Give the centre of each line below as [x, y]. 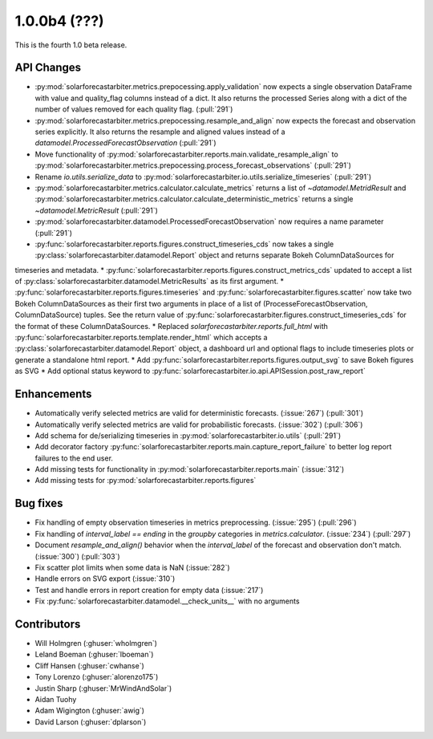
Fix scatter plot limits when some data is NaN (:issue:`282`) [132, 567]
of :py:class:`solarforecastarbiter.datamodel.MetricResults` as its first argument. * [150, 282]
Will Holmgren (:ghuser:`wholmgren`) [96, 644]
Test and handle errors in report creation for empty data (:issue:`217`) [149, 590]
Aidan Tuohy [56, 699]
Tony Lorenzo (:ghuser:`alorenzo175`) [97, 677]
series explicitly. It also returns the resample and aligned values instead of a [160, 132]
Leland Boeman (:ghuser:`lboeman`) [94, 655]
